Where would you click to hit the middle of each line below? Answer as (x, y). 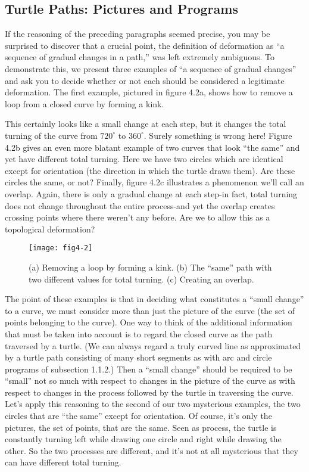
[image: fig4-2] (61, 248)
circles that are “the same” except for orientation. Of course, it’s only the (138, 416)
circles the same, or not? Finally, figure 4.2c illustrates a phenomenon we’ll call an (154, 182)
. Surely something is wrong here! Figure (218, 135)
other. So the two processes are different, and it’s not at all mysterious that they (152, 450)
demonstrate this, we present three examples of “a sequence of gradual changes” (151, 68)
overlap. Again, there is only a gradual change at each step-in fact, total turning (151, 193)
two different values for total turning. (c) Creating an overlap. (141, 279)
